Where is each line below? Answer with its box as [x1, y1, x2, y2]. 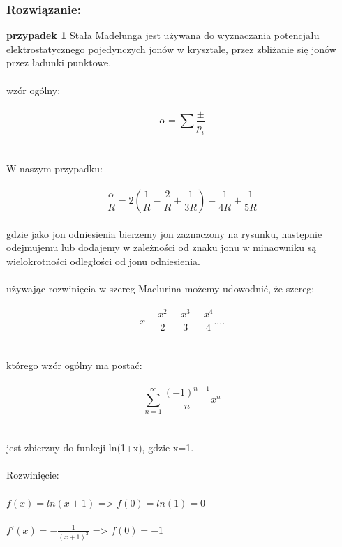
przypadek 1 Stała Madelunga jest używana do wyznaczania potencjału [6, 28, 320, 43]
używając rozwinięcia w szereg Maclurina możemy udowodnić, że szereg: [6, 280, 315, 295]
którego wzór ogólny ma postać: [6, 357, 142, 372]
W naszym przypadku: [6, 160, 103, 175]
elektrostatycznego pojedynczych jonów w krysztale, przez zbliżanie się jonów [6, 41, 336, 56]
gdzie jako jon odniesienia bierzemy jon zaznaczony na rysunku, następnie [6, 226, 322, 241]
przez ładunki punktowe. [6, 55, 112, 70]
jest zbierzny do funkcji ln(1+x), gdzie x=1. [6, 440, 194, 455]
